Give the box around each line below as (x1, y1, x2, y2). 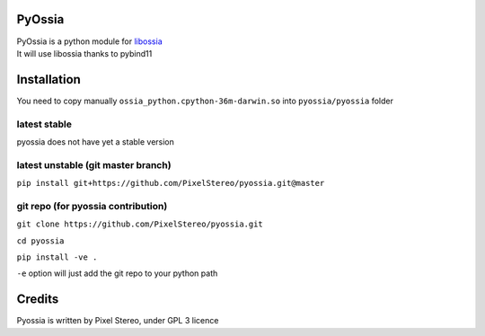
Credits (16, 292, 59, 307)
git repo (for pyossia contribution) (16, 199, 168, 212)
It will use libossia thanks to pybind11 (16, 48, 153, 58)
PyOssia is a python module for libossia (16, 36, 163, 47)
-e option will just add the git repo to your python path (16, 268, 218, 279)
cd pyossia (16, 235, 65, 246)
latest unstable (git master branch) (16, 158, 172, 171)
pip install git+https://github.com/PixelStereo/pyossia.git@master (16, 178, 325, 189)
